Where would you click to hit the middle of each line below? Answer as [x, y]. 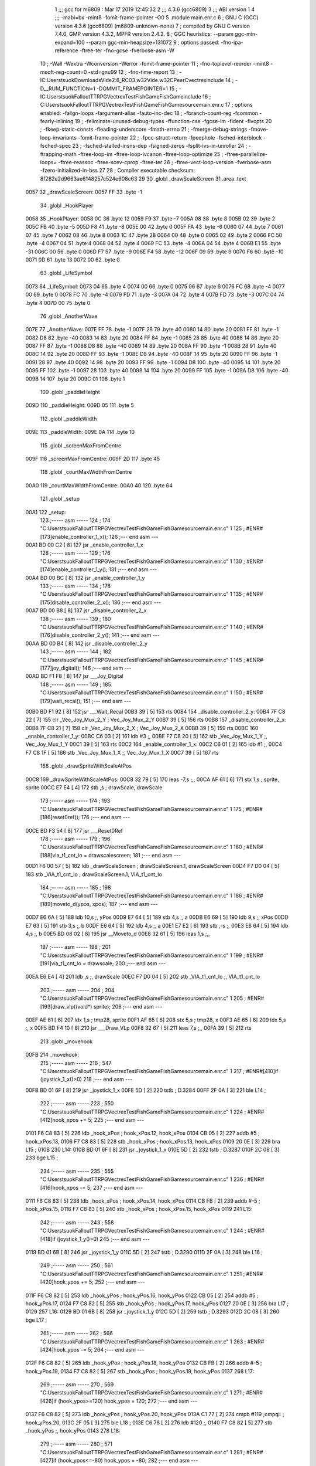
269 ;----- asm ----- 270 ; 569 [77, 1384]
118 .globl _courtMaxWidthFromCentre [86, 472]
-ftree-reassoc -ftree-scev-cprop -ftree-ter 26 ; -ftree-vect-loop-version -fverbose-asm [165, 162]
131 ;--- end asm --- [133, 569]
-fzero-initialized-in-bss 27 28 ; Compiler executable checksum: [118, 171]
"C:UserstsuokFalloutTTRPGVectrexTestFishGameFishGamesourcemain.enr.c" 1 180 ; [142, 847]
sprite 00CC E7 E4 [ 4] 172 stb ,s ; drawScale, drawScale [94, 788]
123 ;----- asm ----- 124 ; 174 [75, 520]
